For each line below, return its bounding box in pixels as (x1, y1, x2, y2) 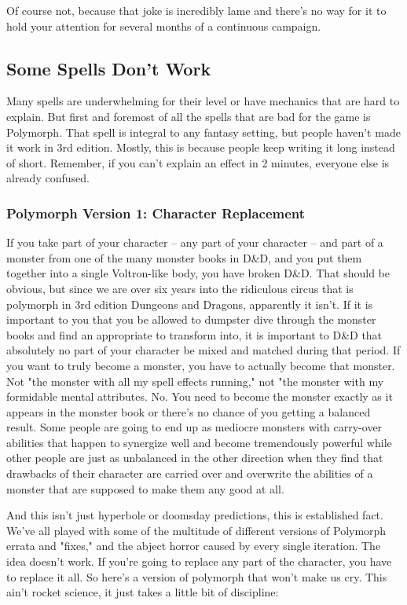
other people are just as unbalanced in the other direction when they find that (6, 449, 383, 466)
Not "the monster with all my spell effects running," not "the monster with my (6, 372, 384, 389)
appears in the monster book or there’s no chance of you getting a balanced (6, 403, 371, 420)
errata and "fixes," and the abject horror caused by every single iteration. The (6, 537, 381, 554)
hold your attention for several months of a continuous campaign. (6, 17, 321, 34)
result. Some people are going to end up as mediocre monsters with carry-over (6, 419, 383, 435)
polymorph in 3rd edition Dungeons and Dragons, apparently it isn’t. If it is (6, 295, 373, 312)
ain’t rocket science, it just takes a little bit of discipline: (6, 584, 279, 600)
